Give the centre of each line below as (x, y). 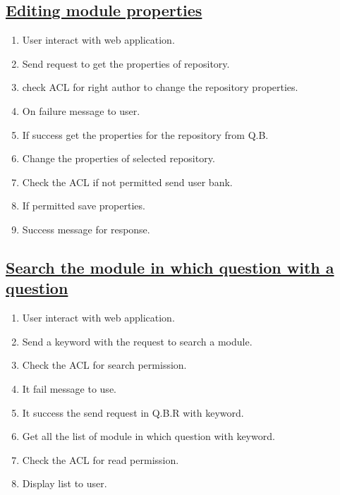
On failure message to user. (81, 110)
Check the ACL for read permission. (101, 459)
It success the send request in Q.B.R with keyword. (133, 412)
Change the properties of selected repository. (119, 158)
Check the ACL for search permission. (104, 365)
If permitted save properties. (84, 206)
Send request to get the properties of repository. (126, 63)
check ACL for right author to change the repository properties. (160, 87)
